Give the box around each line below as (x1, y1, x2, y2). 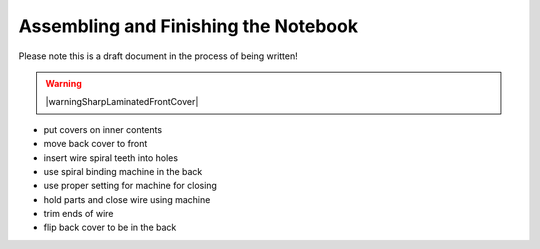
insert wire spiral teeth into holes (43, 151, 179, 164)
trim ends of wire (43, 208, 114, 220)
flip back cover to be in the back (43, 221, 177, 234)
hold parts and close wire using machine (43, 193, 211, 205)
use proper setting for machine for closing (43, 180, 217, 192)
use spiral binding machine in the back (43, 165, 203, 177)
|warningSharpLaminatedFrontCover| (45, 96, 199, 108)
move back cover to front (43, 138, 148, 150)
